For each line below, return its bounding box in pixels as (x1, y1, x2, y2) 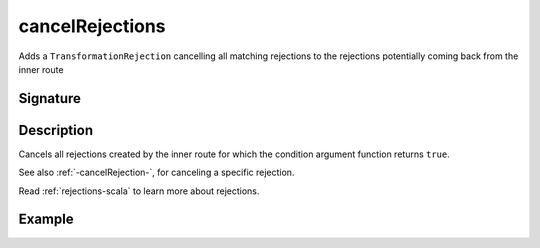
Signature (18, 90, 82, 107)
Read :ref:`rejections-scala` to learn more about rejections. (18, 185, 260, 197)
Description (18, 121, 94, 139)
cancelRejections (18, 15, 166, 37)
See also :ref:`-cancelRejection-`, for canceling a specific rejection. (18, 166, 295, 179)
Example (18, 211, 74, 228)
